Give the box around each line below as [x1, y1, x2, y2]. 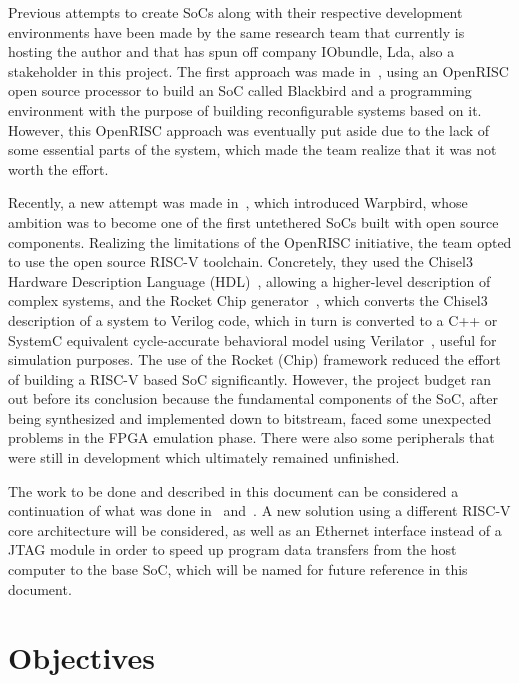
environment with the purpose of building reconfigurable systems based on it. [8, 99, 482, 120]
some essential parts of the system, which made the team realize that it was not [8, 139, 497, 160]
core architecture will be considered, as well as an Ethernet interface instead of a [8, 519, 502, 540]
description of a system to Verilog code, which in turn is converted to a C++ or [8, 309, 498, 330]
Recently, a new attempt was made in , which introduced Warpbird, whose [8, 192, 468, 213]
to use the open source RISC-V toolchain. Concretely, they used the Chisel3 [8, 251, 473, 272]
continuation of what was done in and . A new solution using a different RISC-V [8, 500, 511, 521]
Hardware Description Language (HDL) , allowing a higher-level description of [8, 270, 491, 291]
